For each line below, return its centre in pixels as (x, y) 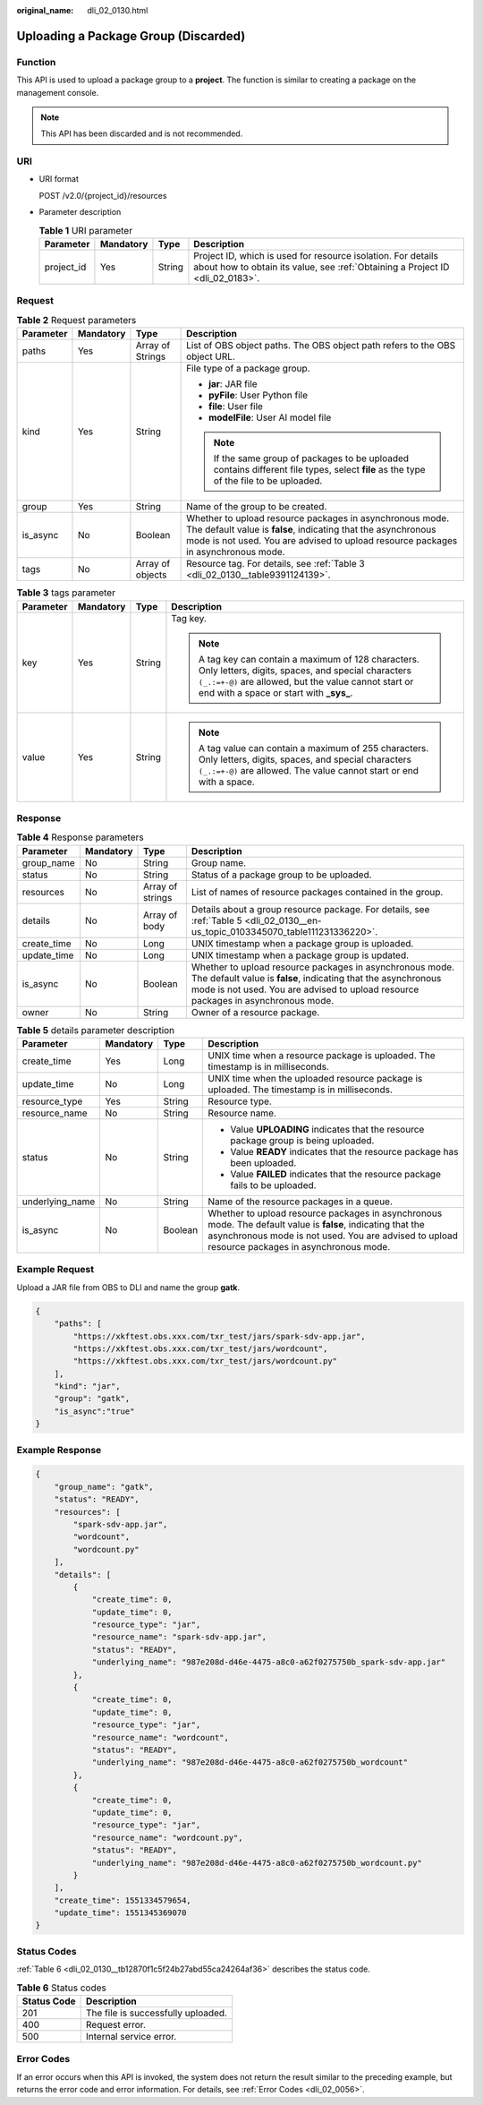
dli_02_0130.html (118, 10)
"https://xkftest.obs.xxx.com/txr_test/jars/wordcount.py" (205, 1361)
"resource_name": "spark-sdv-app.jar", (179, 1637)
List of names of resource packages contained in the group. (317, 892)
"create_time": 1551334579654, (123, 1900)
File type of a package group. (248, 369)
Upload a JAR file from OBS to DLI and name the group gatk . (128, 1287)
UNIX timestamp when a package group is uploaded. (302, 943)
